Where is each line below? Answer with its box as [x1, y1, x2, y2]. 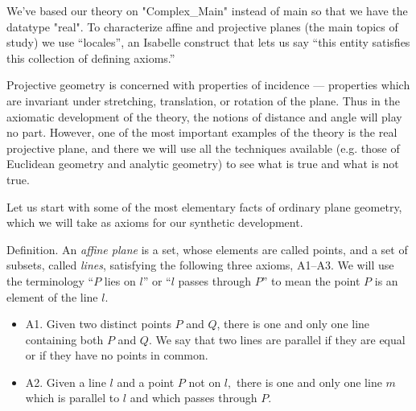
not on [188, 373, 221, 390]
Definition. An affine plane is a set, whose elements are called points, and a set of [6, 240, 408, 257]
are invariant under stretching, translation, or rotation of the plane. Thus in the [6, 92, 401, 109]
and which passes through [130, 389, 257, 406]
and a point [117, 373, 175, 390]
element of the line [6, 288, 98, 305]
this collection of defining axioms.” [6, 49, 175, 66]
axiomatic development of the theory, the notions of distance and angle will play [6, 108, 402, 125]
